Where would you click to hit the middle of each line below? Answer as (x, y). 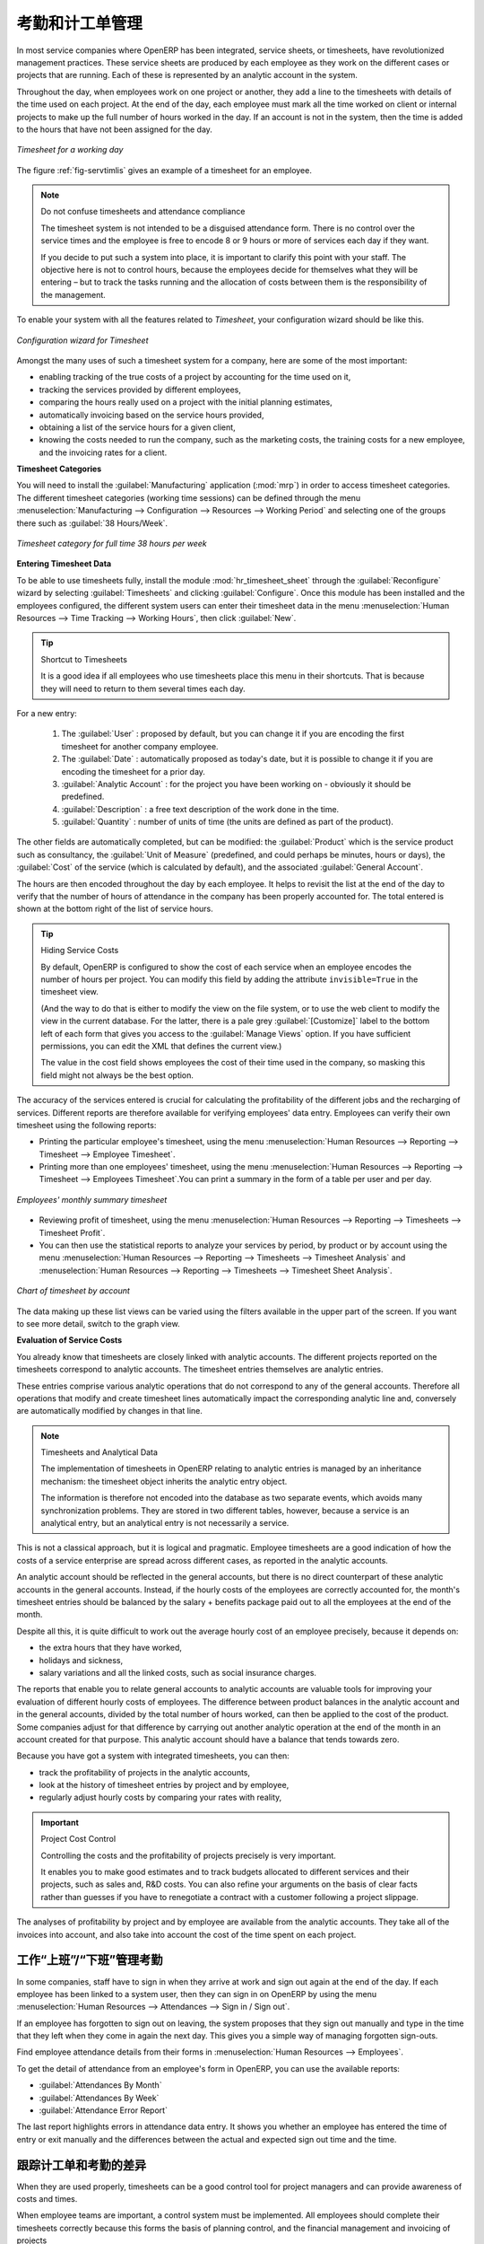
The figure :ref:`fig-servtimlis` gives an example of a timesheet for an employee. (164, 170)
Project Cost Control (78, 1839)
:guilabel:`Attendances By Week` (99, 2098)
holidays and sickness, (81, 1660)
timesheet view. (69, 992)
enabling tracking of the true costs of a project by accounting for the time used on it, (195, 377)
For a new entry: (47, 713)
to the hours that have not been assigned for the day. (114, 129)
